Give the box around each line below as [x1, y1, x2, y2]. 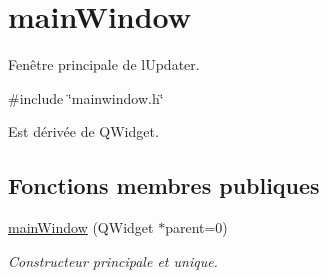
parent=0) [165, 217, 228, 238]
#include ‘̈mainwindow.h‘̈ [8, 87, 164, 108]
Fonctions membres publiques [8, 170, 320, 201]
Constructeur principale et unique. [8, 250, 218, 271]
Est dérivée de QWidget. [8, 121, 159, 142]
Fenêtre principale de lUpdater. [8, 54, 200, 75]
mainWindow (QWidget [8, 217, 154, 238]
